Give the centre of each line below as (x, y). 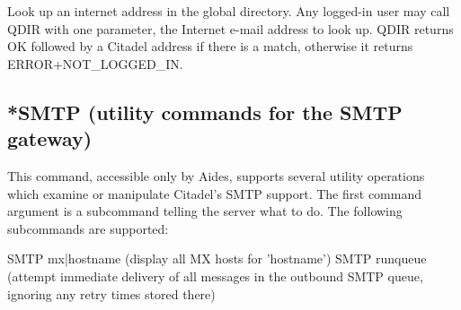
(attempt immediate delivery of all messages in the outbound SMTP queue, (215, 276)
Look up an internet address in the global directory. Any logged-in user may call (229, 11)
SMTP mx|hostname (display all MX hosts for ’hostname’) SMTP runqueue (217, 258)
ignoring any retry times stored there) (111, 293)
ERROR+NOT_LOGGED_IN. (95, 63)
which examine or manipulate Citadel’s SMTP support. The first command (215, 193)
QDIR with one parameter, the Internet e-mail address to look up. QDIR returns (230, 28)
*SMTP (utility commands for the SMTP (205, 112)
